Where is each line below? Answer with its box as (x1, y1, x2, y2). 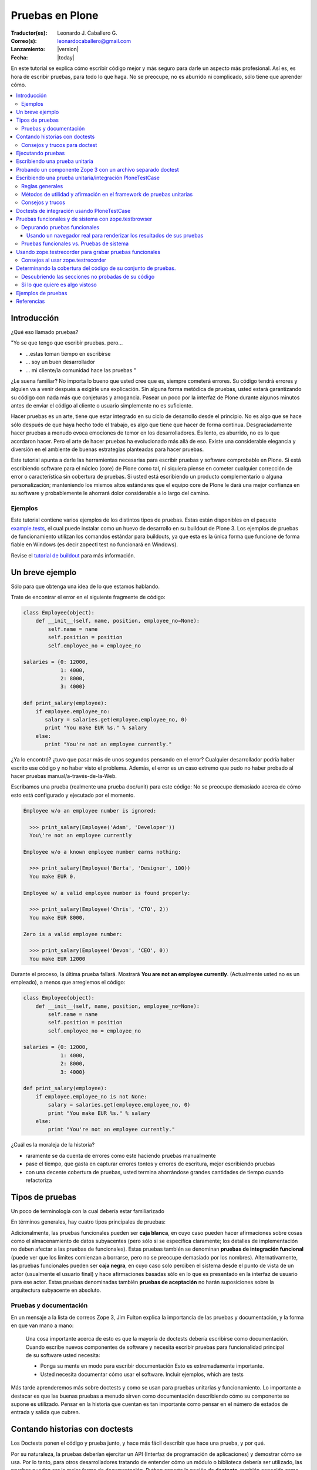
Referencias (16, 298, 45, 305)
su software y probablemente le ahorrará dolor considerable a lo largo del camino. (11, 489, 210, 496)
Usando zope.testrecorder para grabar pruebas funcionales (16, 248, 161, 255)
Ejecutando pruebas (16, 150, 65, 157)
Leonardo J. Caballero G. (57, 29, 117, 36)
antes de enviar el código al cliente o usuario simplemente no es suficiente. (11, 402, 193, 409)
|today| (57, 54, 75, 61)
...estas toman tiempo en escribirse (25, 350, 111, 357)
